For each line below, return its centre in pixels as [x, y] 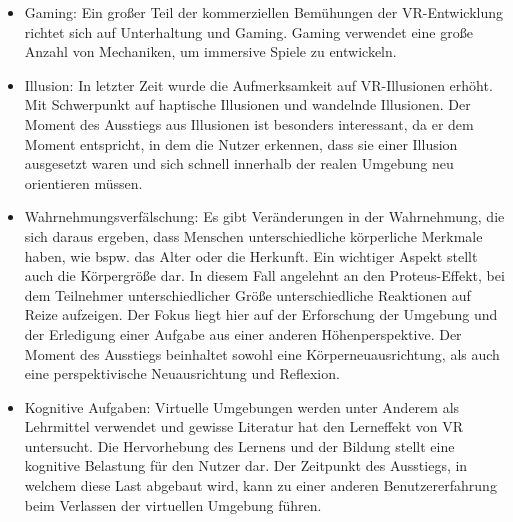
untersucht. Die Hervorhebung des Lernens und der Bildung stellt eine [239, 445]
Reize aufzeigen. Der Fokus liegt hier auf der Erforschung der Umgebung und [261, 314]
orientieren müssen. [83, 182]
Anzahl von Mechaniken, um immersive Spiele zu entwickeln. [210, 51]
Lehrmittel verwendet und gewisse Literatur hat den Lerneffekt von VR [244, 426]
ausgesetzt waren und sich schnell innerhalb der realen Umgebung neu [239, 163]
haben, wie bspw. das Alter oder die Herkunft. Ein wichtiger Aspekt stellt [251, 255]
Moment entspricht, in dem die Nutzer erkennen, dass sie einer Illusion [241, 143]
